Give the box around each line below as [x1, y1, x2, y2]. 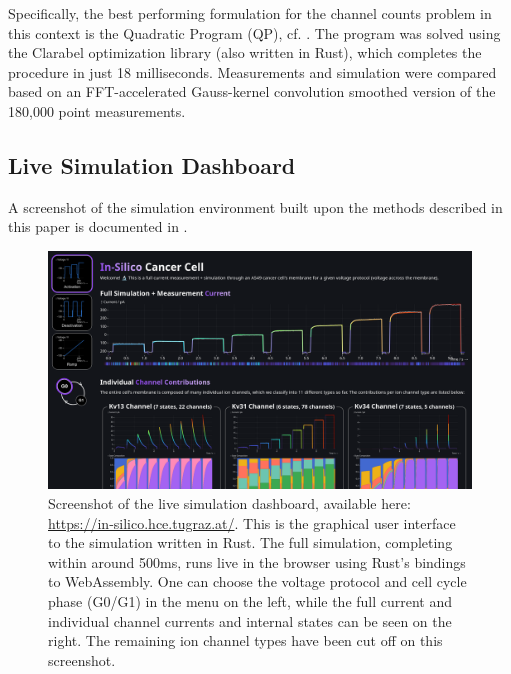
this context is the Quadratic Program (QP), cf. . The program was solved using [8, 22, 501, 43]
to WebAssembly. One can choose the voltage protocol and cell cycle [48, 571, 467, 592]
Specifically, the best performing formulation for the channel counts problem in [8, 3, 492, 23]
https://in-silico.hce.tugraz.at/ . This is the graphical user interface [48, 512, 456, 533]
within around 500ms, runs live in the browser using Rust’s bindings [48, 551, 466, 572]
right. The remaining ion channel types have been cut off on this [48, 630, 443, 651]
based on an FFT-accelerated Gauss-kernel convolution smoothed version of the [8, 81, 496, 102]
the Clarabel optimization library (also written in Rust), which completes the [8, 42, 482, 63]
